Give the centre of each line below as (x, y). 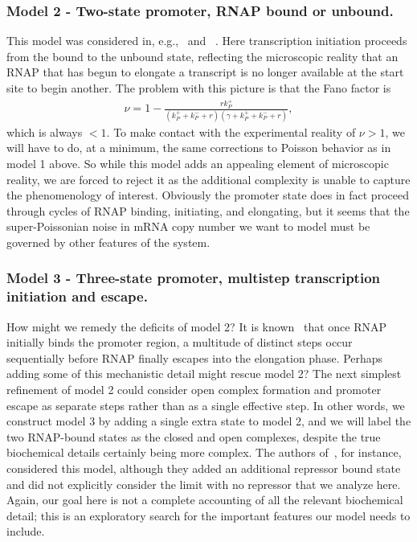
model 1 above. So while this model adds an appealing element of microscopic (198, 163)
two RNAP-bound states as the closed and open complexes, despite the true (194, 436)
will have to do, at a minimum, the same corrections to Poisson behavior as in (199, 148)
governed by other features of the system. (108, 242)
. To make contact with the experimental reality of (231, 131)
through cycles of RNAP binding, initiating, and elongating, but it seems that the (208, 210)
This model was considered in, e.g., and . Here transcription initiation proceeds (207, 41)
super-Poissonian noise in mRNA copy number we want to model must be (188, 226)
